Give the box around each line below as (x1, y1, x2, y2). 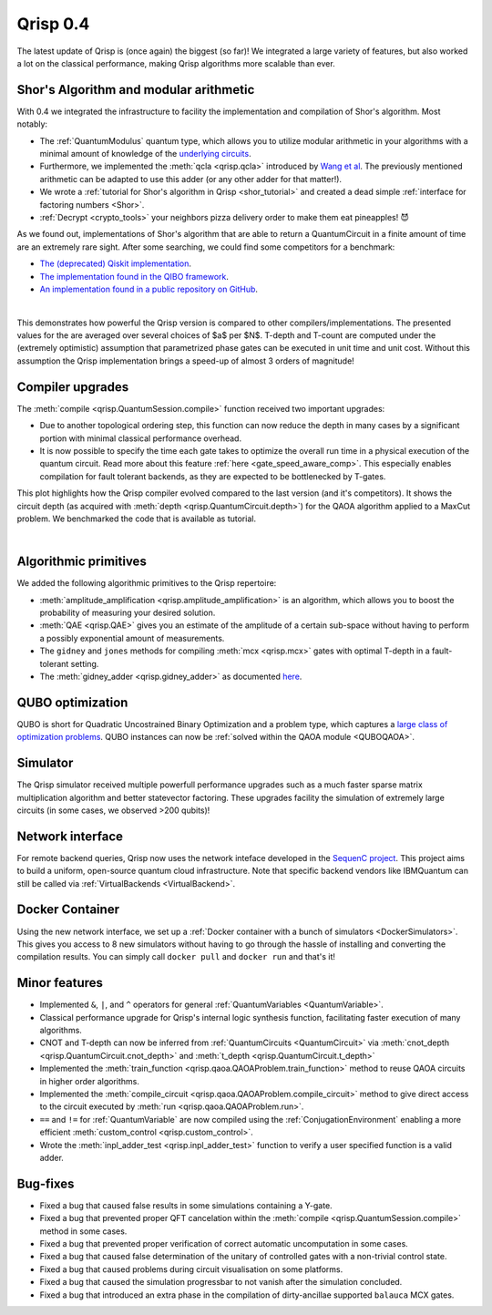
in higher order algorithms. (39, 1075, 140, 1086)
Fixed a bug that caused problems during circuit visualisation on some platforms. (39, 1263, 343, 1275)
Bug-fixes (16, 1176, 75, 1191)
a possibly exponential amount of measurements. (39, 632, 225, 643)
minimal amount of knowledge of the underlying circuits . (39, 149, 251, 159)
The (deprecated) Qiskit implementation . (39, 258, 191, 269)
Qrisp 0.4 (16, 14, 90, 34)
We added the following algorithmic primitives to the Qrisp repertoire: (16, 578, 277, 589)
